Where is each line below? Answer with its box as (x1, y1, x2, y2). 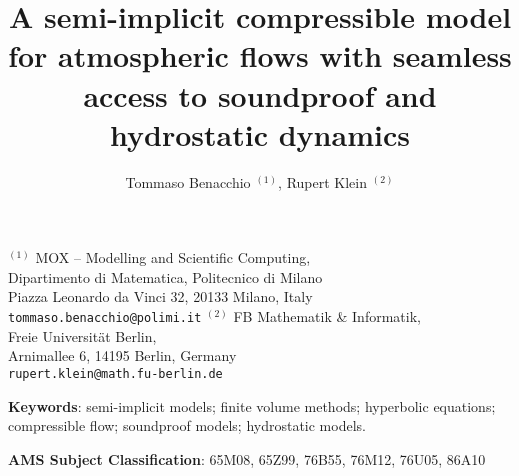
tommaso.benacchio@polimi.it (8, 311, 202, 326)
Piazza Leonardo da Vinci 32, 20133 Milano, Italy (8, 286, 313, 307)
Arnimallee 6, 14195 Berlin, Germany (8, 345, 237, 366)
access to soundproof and (83, 74, 437, 115)
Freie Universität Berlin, (8, 325, 157, 346)
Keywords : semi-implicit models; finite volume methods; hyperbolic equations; (8, 395, 496, 416)
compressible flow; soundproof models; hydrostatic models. (8, 415, 366, 436)
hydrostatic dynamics (110, 113, 410, 154)
